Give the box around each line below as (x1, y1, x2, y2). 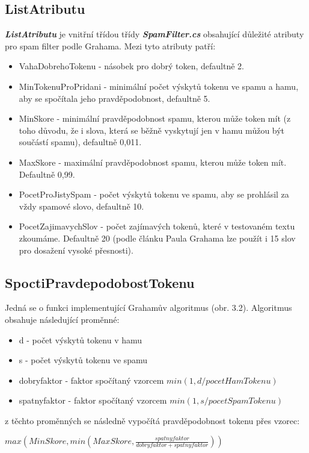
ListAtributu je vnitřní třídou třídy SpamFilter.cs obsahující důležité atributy (5, 28, 304, 40)
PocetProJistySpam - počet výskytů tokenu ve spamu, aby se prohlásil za (19, 188, 289, 201)
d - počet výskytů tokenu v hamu (19, 333, 142, 346)
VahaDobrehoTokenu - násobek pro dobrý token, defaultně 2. (19, 60, 244, 72)
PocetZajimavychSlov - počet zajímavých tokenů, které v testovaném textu (19, 220, 295, 233)
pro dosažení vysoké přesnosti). (19, 243, 133, 256)
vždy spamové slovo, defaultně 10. (19, 199, 144, 212)
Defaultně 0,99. (19, 167, 75, 180)
